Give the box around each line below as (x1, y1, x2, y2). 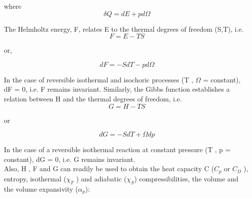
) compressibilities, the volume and (134, 173, 239, 183)
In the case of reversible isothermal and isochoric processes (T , (4, 74, 193, 84)
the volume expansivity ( (4, 183, 78, 194)
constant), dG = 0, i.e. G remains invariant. (4, 154, 135, 164)
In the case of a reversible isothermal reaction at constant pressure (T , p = (4, 144, 231, 155)
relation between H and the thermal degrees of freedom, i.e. (4, 93, 182, 103)
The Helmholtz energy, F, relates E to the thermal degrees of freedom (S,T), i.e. (4, 23, 244, 34)
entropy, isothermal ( (4, 173, 66, 183)
